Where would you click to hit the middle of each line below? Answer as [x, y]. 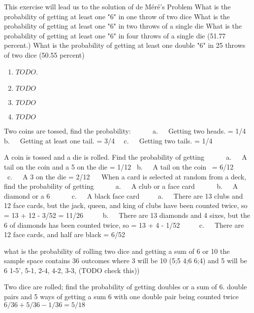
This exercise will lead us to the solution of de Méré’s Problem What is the [117, 6]
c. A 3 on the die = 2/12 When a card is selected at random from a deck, [127, 176]
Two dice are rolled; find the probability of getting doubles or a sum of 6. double [126, 287]
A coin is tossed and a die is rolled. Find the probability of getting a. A [126, 157]
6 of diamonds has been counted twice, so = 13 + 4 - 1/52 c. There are [124, 225]
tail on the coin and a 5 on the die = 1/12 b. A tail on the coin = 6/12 [119, 166]
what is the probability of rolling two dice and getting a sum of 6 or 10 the [117, 251]
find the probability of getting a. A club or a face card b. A [121, 186]
